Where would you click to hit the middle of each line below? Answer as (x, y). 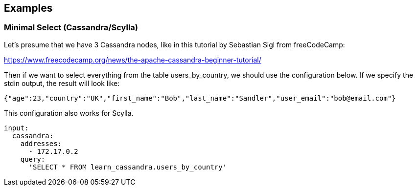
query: (33, 159)
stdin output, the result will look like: (62, 83)
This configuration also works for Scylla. (69, 113)
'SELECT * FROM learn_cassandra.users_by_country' (128, 167)
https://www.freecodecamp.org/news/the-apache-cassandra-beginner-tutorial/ (133, 60)
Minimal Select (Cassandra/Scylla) (71, 28)
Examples (28, 8)
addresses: (41, 143)
